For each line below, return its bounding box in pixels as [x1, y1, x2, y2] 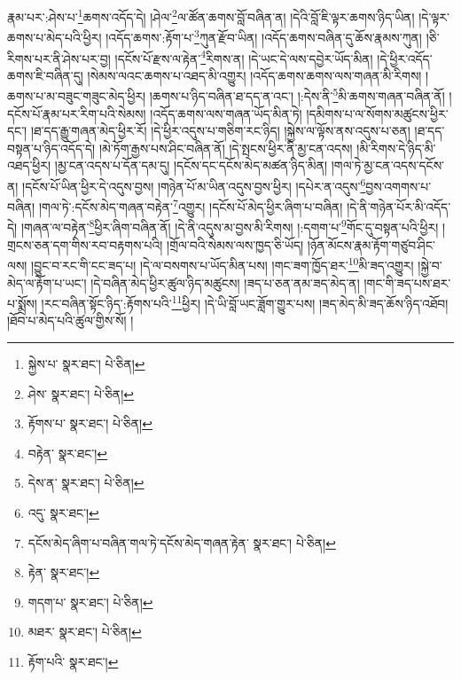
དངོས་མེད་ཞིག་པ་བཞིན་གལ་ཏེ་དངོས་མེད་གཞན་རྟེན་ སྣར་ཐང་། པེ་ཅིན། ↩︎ [27, 533, 336, 551]
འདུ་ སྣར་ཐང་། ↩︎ [27, 503, 99, 521]
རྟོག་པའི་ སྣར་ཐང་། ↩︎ [27, 652, 119, 670]
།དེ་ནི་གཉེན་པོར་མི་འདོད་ [347, 197, 451, 215]
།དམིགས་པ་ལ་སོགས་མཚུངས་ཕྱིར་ [306, 104, 449, 122]
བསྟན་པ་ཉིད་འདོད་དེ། [7, 138, 96, 157]
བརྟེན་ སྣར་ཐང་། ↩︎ [27, 443, 108, 462]
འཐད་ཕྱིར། [7, 156, 51, 175]
